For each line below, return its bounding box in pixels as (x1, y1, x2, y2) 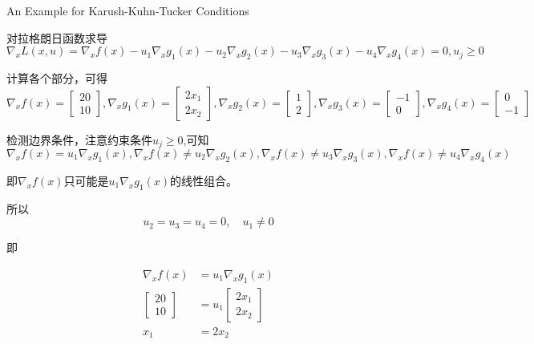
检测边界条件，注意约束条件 (6, 131, 152, 148)
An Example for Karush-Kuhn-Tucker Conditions (6, 2, 249, 18)
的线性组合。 (170, 172, 238, 188)
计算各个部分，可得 (6, 69, 107, 86)
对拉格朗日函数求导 (6, 29, 107, 46)
